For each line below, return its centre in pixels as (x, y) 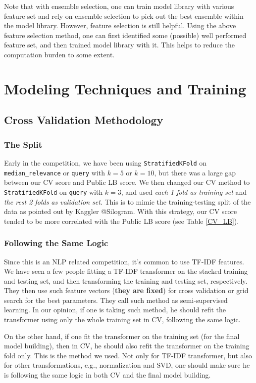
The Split (23, 144)
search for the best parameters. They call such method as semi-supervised (116, 300)
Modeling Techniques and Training (125, 88)
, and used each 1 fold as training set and (184, 191)
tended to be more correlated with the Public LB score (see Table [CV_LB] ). (122, 221)
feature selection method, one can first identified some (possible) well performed (125, 35)
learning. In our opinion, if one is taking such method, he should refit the (115, 310)
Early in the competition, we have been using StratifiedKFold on (105, 162)
